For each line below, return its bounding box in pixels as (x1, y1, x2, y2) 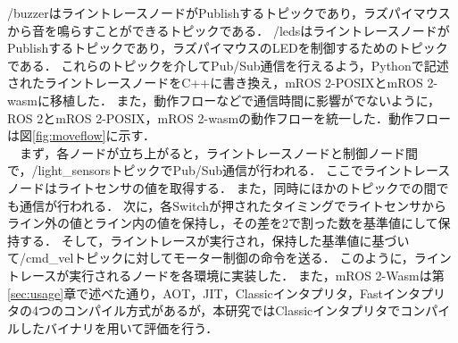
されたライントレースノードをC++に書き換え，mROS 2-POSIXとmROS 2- (7, 73, 438, 92)
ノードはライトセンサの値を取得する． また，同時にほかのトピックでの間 (7, 178, 437, 197)
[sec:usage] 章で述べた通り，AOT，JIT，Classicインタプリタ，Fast (7, 283, 384, 302)
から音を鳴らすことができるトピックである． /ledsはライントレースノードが (7, 21, 450, 39)
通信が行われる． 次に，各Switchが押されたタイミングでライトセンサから (19, 196, 447, 214)
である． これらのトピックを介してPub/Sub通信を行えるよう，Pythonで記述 (7, 55, 449, 74)
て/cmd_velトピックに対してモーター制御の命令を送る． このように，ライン (7, 248, 452, 267)
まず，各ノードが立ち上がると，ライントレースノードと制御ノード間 (19, 143, 419, 162)
